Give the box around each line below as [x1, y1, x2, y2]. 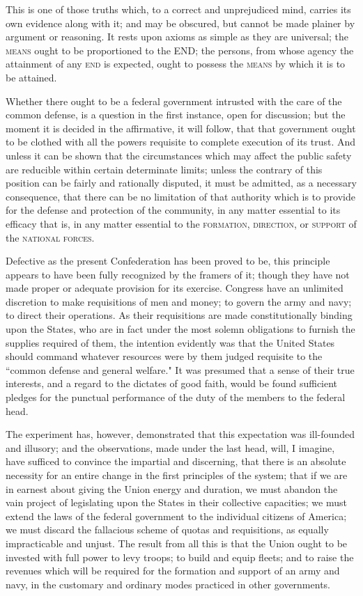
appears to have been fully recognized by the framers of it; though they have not [6, 267, 350, 281]
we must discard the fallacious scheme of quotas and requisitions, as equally [6, 522, 329, 537]
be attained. [6, 70, 57, 84]
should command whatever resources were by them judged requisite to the [6, 349, 323, 363]
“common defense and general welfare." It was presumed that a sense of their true [6, 362, 355, 377]
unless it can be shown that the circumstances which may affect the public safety [6, 148, 352, 162]
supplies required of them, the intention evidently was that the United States [6, 335, 335, 350]
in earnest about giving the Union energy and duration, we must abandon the [6, 481, 338, 496]
